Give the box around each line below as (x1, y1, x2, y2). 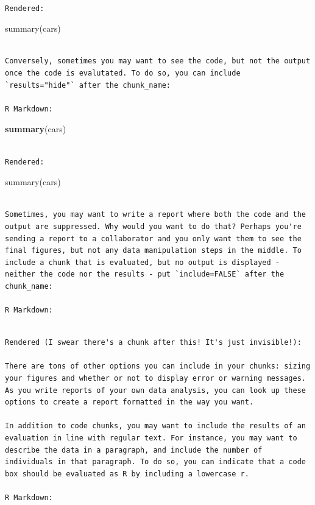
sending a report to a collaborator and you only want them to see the (5, 234, 302, 243)
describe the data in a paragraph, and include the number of (5, 445, 263, 454)
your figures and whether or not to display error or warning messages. (5, 374, 306, 383)
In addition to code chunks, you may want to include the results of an (5, 422, 306, 431)
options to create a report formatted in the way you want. (5, 398, 254, 407)
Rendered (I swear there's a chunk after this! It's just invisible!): (5, 338, 302, 347)
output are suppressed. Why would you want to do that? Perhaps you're (5, 222, 302, 231)
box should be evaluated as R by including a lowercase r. (5, 469, 249, 478)
